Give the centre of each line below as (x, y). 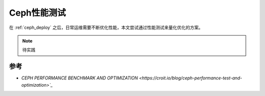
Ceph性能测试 (38, 13)
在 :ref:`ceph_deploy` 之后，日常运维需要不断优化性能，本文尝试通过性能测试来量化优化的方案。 (106, 27)
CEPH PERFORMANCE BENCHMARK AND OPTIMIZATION (80, 78)
